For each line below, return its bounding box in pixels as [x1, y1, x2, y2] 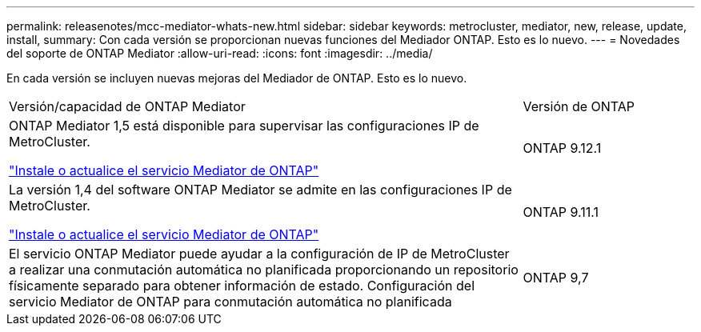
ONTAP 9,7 [523, 270, 589, 286]
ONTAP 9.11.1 [523, 204, 599, 220]
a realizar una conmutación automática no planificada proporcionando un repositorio [9, 262, 519, 278]
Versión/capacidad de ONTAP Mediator [9, 98, 246, 114]
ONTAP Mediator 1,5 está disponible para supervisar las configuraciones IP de [9, 118, 479, 134]
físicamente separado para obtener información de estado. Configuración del [9, 278, 475, 294]
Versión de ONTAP [523, 98, 635, 114]
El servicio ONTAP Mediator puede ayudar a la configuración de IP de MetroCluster [9, 246, 510, 262]
